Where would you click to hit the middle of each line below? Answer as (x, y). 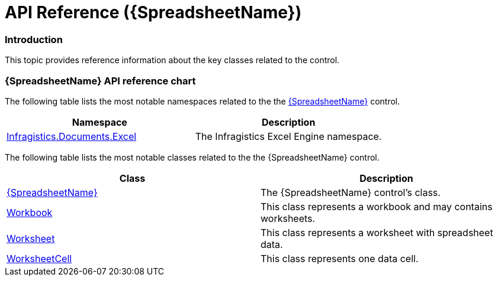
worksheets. (288, 218)
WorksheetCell (39, 258)
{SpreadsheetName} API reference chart (100, 81)
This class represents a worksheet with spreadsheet (377, 232)
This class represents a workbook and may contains (377, 206)
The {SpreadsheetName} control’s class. (351, 192)
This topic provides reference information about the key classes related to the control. (172, 60)
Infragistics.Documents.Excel (72, 136)
